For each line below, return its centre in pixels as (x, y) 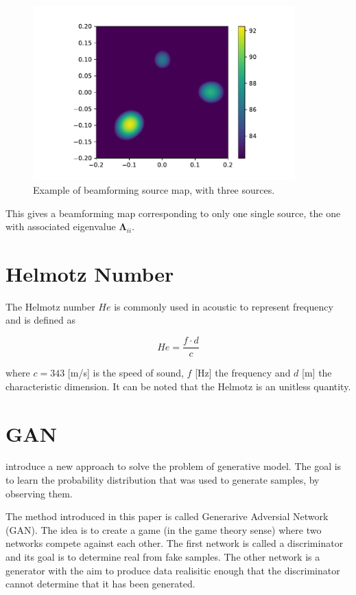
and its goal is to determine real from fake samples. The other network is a (163, 557)
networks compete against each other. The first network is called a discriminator (175, 543)
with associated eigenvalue (61, 226)
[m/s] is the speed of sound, (126, 373)
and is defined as (41, 320)
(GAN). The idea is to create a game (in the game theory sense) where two (164, 529)
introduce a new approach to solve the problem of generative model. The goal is (174, 466)
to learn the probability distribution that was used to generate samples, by (163, 480)
